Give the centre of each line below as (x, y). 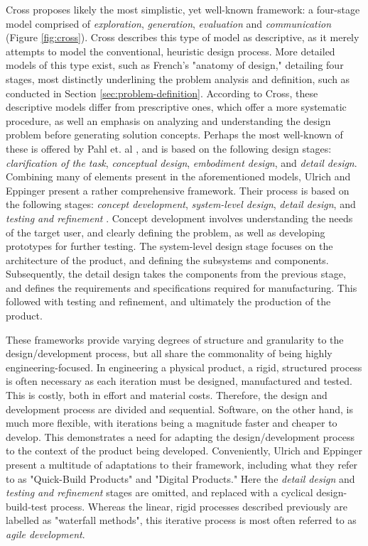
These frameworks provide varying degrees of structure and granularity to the (175, 339)
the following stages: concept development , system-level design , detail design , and (181, 204)
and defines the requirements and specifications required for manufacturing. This (182, 287)
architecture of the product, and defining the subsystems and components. (167, 260)
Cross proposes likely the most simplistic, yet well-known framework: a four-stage (183, 9)
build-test (27, 506)
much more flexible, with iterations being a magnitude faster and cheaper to (172, 423)
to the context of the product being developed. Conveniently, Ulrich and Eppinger (184, 451)
